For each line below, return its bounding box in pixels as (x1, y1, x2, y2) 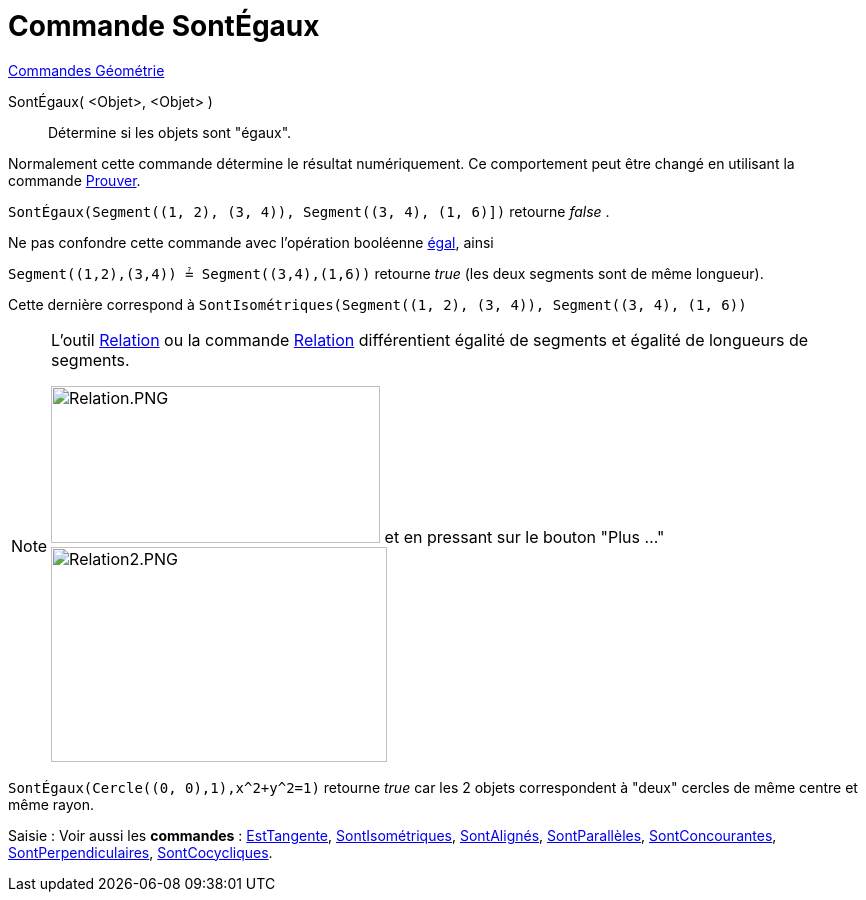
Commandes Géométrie (8, 61, 165, 79)
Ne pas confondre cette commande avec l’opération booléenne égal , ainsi (8, 233, 494, 251)
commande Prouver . (8, 171, 141, 189)
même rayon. (8, 795, 95, 813)
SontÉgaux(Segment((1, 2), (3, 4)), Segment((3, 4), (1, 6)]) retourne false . (8, 202, 610, 220)
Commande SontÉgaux (8, 9, 320, 43)
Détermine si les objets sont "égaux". (48, 123, 292, 141)
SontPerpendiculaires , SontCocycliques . (8, 843, 273, 861)
